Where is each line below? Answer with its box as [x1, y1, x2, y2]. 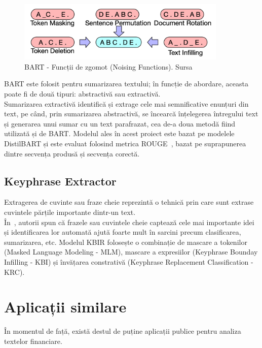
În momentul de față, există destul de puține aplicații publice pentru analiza [4, 326, 241, 336]
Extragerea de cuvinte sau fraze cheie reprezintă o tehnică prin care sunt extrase [4, 197, 254, 207]
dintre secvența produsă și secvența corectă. [4, 148, 140, 159]
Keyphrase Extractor [4, 173, 117, 188]
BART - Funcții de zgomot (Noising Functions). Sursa [24, 61, 193, 72]
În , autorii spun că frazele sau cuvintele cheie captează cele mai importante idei [4, 216, 254, 227]
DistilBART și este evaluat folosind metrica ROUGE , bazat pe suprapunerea [4, 138, 246, 148]
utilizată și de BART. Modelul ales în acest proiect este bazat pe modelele [4, 128, 235, 139]
